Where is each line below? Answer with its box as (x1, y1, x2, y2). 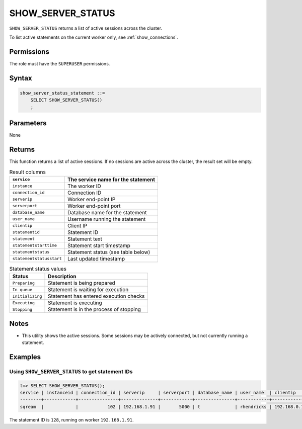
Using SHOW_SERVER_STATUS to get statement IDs (9, 368, 133, 375)
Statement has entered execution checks (48, 293, 145, 300)
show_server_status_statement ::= (20, 90, 105, 96)
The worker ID (67, 183, 102, 190)
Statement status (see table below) (67, 248, 150, 255)
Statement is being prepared (48, 280, 115, 287)
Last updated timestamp (67, 255, 125, 262)
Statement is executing (48, 299, 103, 306)
